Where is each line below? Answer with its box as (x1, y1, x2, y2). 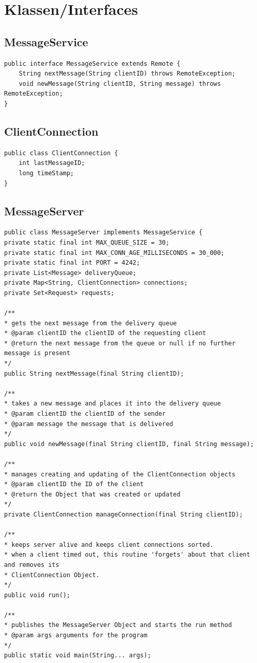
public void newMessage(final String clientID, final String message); (4, 440, 254, 448)
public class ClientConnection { (4, 149, 118, 157)
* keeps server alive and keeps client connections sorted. (4, 541, 214, 548)
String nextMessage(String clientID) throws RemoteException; (18, 70, 236, 78)
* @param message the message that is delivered (4, 420, 173, 428)
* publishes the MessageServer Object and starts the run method (4, 621, 232, 629)
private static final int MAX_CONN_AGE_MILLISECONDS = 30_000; (4, 249, 225, 256)
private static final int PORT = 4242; (4, 259, 140, 267)
